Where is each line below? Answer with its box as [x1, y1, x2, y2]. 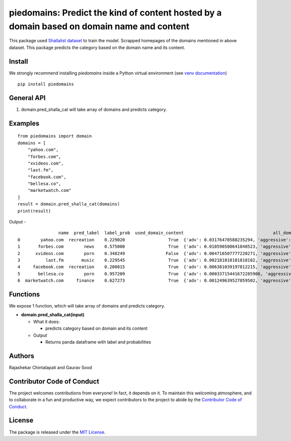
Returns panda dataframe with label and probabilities [45, 339, 151, 345]
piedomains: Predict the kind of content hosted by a [9, 7, 222, 18]
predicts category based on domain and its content [45, 325, 148, 331]
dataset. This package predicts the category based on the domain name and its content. [9, 44, 185, 51]
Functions [9, 290, 40, 298]
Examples [9, 119, 40, 127]
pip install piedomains [17, 82, 74, 87]
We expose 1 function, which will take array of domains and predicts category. [9, 303, 165, 309]
